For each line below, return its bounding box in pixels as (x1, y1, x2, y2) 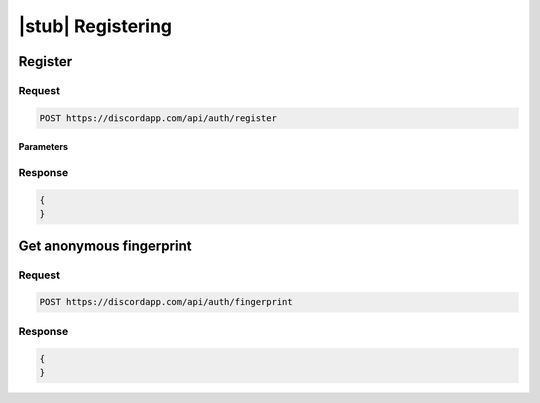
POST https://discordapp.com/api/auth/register (39, 112, 277, 124)
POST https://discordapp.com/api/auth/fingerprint (39, 296, 294, 308)
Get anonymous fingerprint (18, 237, 192, 254)
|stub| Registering (18, 15, 173, 37)
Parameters (18, 141, 69, 153)
